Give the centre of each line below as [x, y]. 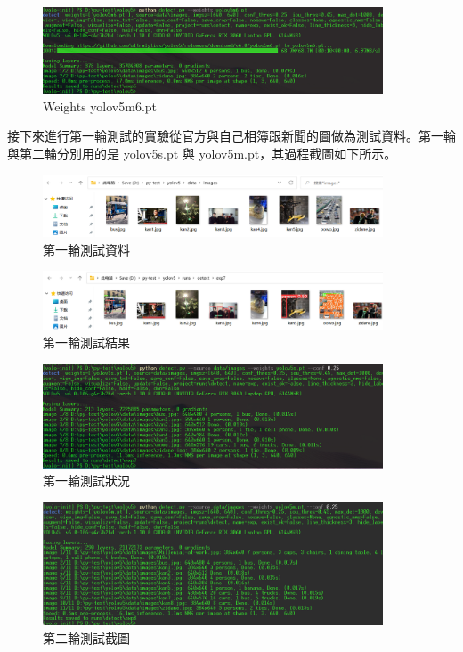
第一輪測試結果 [86, 342]
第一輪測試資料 [86, 249]
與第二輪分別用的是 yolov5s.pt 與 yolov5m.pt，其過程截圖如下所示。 [202, 154]
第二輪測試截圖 [86, 638]
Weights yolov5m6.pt [100, 106]
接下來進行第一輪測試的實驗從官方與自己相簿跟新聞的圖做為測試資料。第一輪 [231, 136]
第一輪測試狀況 [86, 481]
